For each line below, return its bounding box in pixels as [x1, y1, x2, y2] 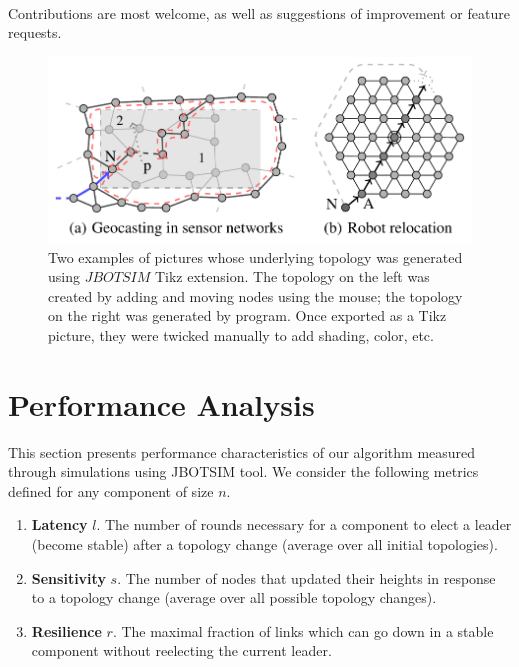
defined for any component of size [8, 480, 214, 501]
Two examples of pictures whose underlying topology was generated [48, 246, 463, 267]
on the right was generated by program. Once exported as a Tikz [48, 305, 447, 326]
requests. [8, 22, 62, 43]
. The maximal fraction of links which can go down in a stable [112, 620, 494, 641]
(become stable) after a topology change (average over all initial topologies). [31, 533, 498, 554]
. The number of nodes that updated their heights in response [117, 567, 496, 588]
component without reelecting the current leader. [31, 640, 332, 661]
